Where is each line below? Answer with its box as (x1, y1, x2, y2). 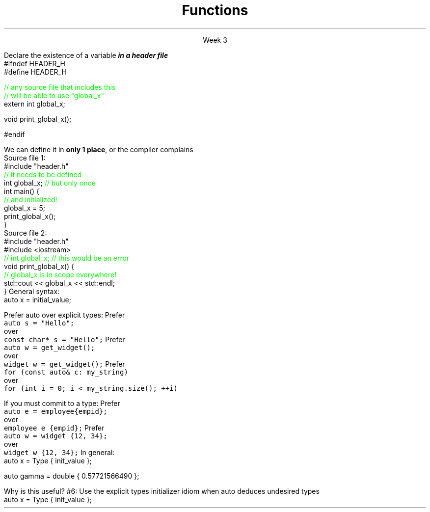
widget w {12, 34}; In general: (4, 448, 115, 457)
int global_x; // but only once (4, 178, 96, 187)
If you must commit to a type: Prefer (4, 399, 120, 407)
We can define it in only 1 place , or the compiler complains (4, 145, 193, 154)
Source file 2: (4, 228, 47, 237)
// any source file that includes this (4, 82, 116, 91)
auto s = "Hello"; (4, 319, 75, 327)
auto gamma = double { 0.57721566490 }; (4, 471, 139, 480)
